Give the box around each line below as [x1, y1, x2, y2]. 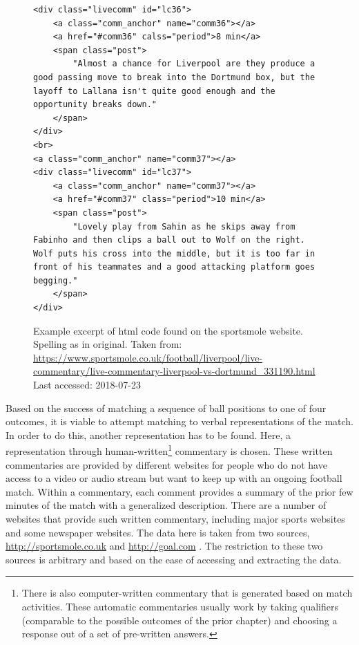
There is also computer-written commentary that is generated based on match [21, 586, 353, 600]
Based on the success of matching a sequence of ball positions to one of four [6, 400, 327, 415]
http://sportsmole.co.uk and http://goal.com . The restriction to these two [6, 539, 323, 553]
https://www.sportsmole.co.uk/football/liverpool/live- [33, 350, 263, 364]
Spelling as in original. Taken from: [33, 337, 182, 351]
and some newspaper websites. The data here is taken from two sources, [6, 525, 310, 539]
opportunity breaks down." [33, 100, 157, 110]
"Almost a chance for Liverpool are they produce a [72, 59, 316, 69]
